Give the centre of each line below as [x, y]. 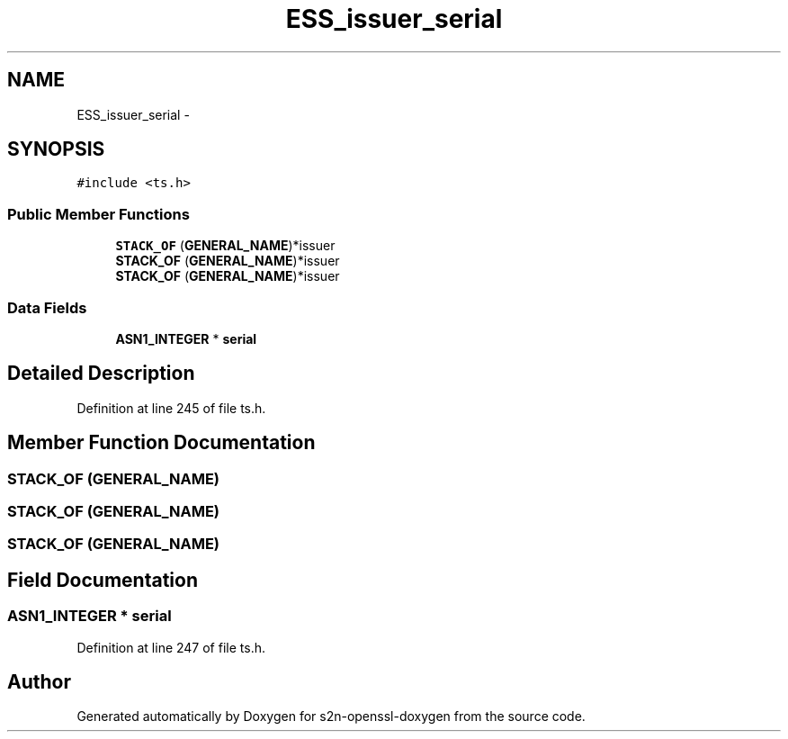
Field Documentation [103, 580]
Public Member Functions [98, 214]
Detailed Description [101, 374]
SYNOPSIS [56, 149]
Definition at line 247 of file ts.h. [171, 647]
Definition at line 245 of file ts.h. [171, 408]
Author [39, 682]
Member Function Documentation [161, 443]
